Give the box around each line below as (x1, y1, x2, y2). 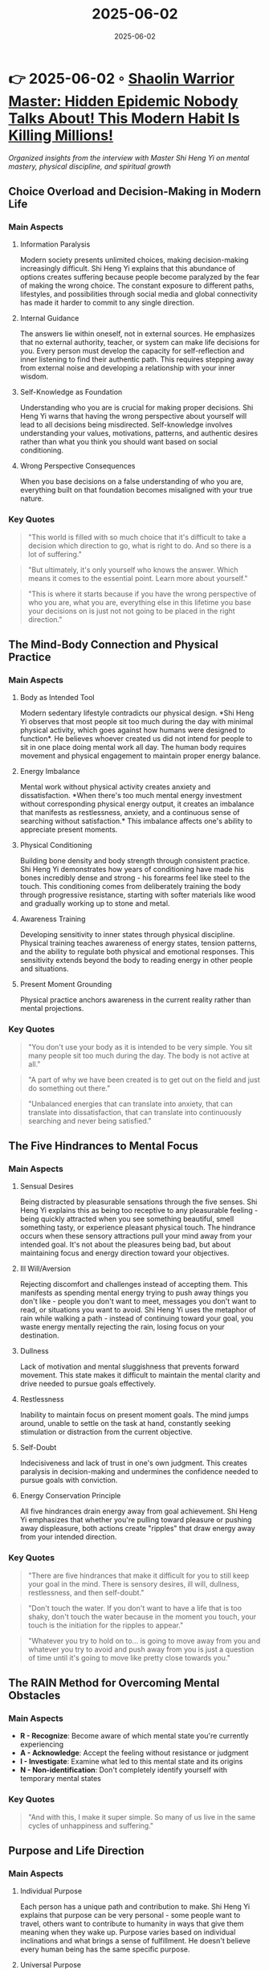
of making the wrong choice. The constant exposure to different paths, (19, 281, 255, 290)
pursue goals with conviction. (19, 1476, 118, 1485)
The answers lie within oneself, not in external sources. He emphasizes (19, 329, 255, 338)
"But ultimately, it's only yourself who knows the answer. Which (27, 564, 238, 575)
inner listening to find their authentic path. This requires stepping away (19, 354, 255, 364)
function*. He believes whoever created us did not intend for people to (19, 734, 253, 743)
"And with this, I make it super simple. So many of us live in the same (27, 1812, 255, 1821)
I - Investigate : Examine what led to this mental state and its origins (19, 1757, 243, 1767)
